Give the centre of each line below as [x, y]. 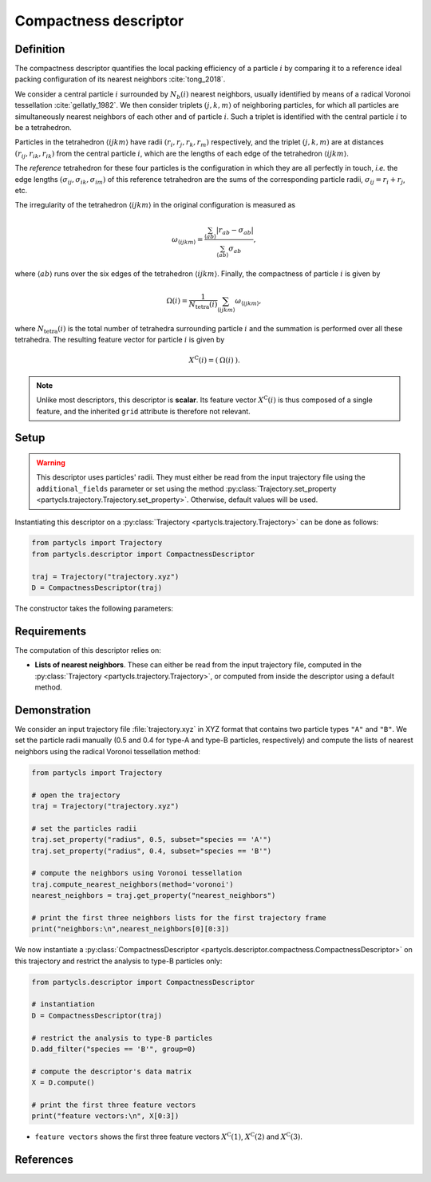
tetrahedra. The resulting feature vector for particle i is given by [120, 340]
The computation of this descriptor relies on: [88, 650]
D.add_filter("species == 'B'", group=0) [114, 1049]
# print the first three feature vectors [114, 1105]
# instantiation [63, 1004]
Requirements [51, 631]
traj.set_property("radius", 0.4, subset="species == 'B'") [152, 851]
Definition [40, 49]
